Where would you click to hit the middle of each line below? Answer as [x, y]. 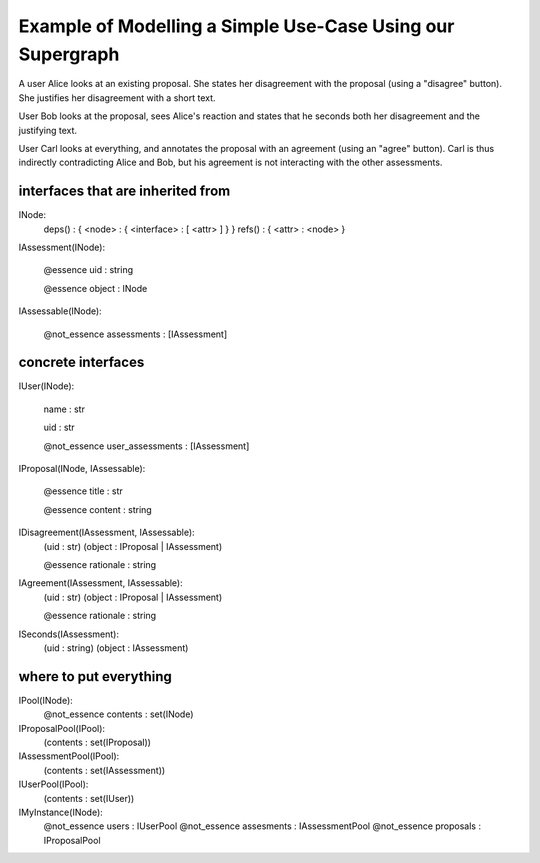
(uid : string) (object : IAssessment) [116, 647]
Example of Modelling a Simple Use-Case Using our [236, 26]
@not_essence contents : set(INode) [118, 714]
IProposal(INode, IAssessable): [82, 469]
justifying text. [48, 130]
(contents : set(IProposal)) [97, 742]
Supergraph [69, 54]
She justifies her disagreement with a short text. [117, 97]
